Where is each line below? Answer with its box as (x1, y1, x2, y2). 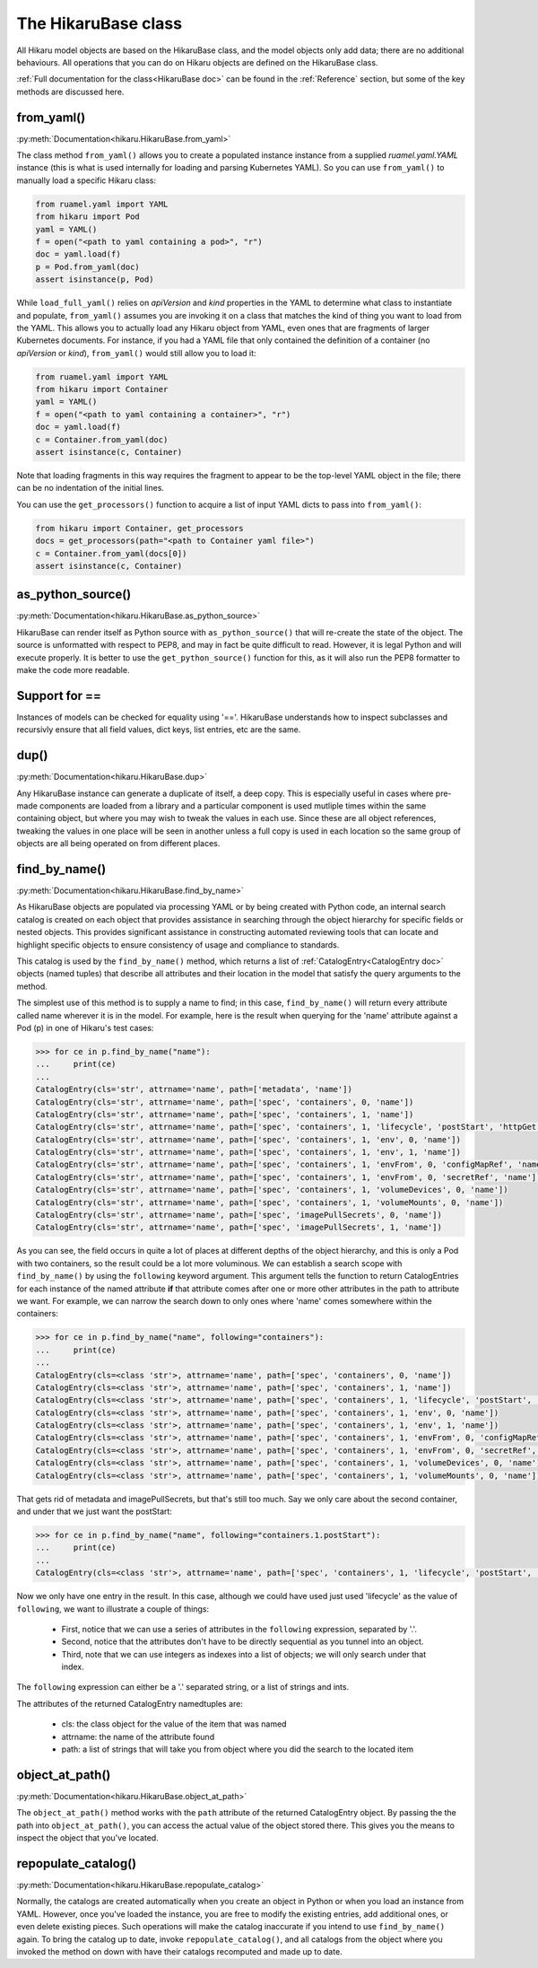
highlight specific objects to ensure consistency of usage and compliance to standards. (16, 939, 340, 950)
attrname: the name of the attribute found (61, 1731, 215, 1742)
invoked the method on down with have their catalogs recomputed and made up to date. (16, 1946, 343, 1956)
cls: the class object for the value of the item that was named (61, 1719, 287, 1729)
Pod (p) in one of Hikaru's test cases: (16, 1022, 154, 1033)
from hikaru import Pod (35, 212, 141, 222)
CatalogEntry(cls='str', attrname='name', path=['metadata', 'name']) (35, 1084, 353, 1095)
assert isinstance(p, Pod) (35, 275, 154, 284)
